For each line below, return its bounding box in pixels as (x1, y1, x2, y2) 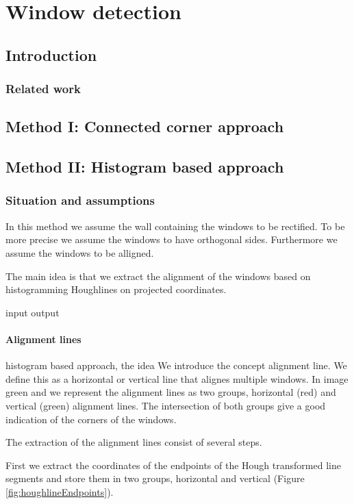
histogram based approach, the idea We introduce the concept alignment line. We (5, 358, 347, 373)
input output (5, 305, 60, 319)
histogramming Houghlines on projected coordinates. (5, 282, 227, 297)
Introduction (5, 44, 97, 65)
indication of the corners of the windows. (5, 412, 177, 426)
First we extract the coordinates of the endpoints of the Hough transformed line (5, 457, 341, 472)
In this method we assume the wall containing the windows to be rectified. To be (5, 218, 345, 233)
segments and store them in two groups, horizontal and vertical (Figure (5, 471, 305, 486)
